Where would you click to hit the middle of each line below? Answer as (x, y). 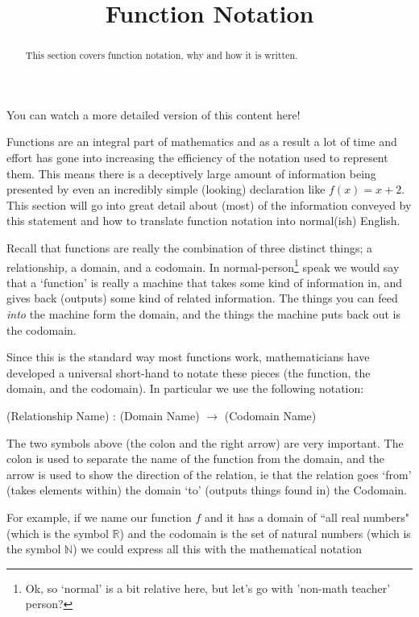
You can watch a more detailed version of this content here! (153, 114)
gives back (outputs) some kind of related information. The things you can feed (202, 298)
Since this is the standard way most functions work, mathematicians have (188, 357)
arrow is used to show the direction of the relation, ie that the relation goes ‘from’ (209, 474)
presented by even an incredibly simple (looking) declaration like (166, 189)
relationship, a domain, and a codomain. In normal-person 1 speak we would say (203, 265)
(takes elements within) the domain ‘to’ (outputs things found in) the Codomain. (207, 490)
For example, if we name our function (99, 517)
